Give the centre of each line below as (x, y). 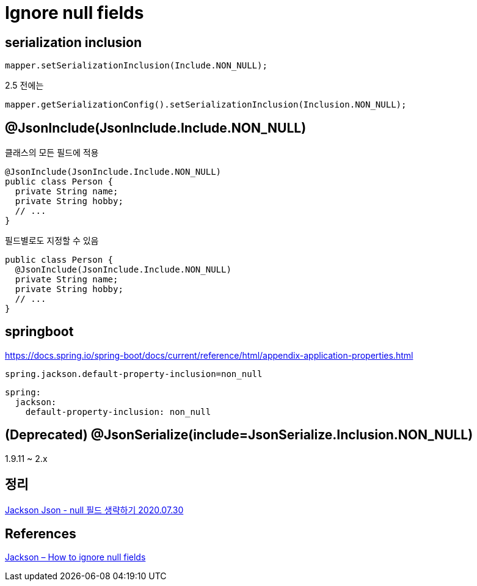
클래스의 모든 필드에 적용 (52, 153)
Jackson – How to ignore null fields (75, 557)
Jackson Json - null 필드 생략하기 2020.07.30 (94, 510)
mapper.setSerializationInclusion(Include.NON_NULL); (136, 66)
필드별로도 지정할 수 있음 (52, 241)
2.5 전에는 (24, 86)
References (41, 533)
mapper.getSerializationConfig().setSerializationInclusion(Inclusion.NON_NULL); (206, 105)
